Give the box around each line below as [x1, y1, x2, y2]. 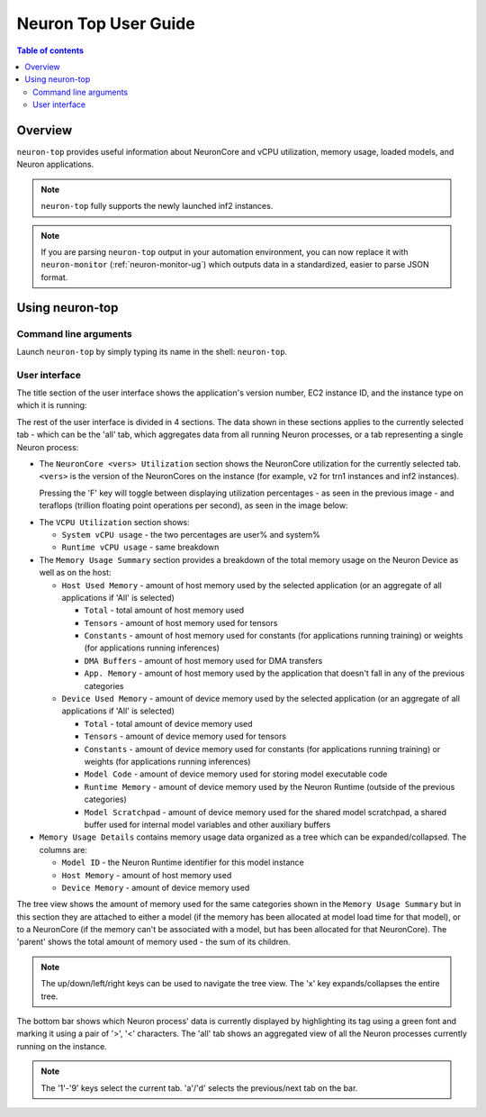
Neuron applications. [16, 159, 94, 170]
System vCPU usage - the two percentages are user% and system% [61, 529, 321, 540]
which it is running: [16, 400, 87, 411]
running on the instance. [16, 1040, 107, 1051]
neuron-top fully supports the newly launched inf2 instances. [40, 201, 274, 212]
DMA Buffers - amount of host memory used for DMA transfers [84, 655, 323, 666]
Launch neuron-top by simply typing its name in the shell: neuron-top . [16, 346, 288, 357]
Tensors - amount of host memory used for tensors [84, 617, 278, 628]
